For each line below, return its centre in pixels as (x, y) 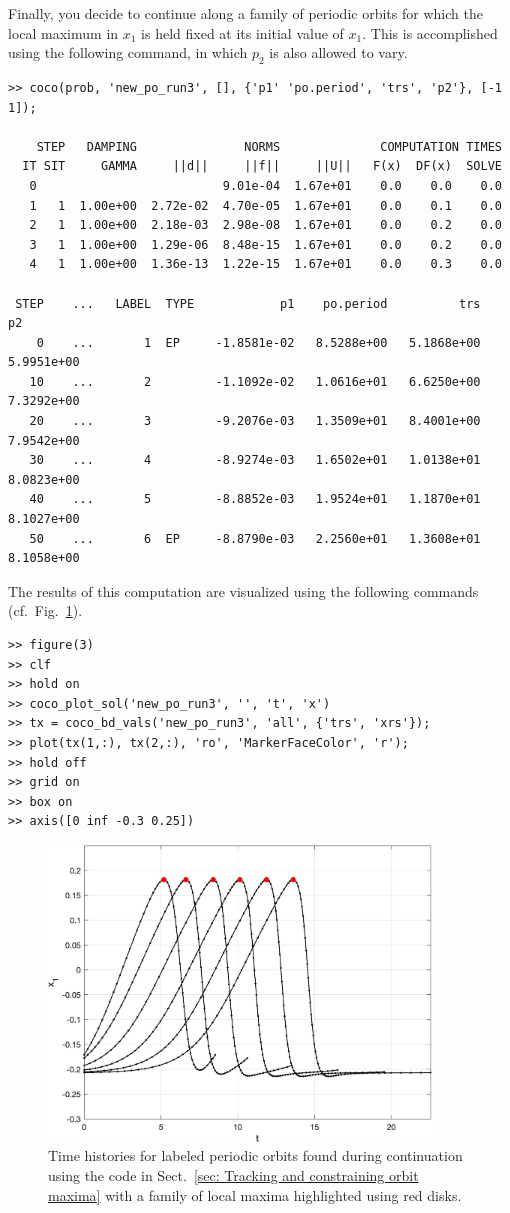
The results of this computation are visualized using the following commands (243, 590)
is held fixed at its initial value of (242, 32)
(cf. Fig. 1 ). (45, 610)
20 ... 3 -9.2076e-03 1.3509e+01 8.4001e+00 (255, 421)
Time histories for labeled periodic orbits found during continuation (255, 1155)
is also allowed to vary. (338, 52)
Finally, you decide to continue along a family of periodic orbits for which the (245, 13)
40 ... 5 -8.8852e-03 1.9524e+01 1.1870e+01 (255, 499)
